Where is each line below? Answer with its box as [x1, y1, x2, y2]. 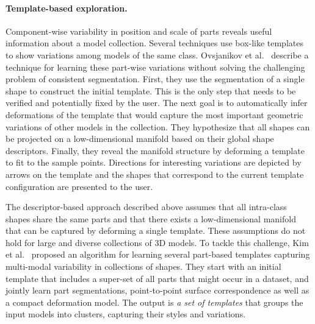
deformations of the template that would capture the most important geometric [5, 108, 303, 121]
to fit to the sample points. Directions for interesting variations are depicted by [5, 156, 302, 169]
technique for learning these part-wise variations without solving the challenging [5, 60, 305, 73]
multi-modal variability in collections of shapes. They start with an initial [5, 260, 281, 273]
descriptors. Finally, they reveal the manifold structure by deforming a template [5, 144, 305, 157]
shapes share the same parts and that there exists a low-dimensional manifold [5, 212, 296, 225]
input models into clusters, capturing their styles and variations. [5, 308, 246, 320]
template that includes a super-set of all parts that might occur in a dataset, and [5, 272, 309, 284]
